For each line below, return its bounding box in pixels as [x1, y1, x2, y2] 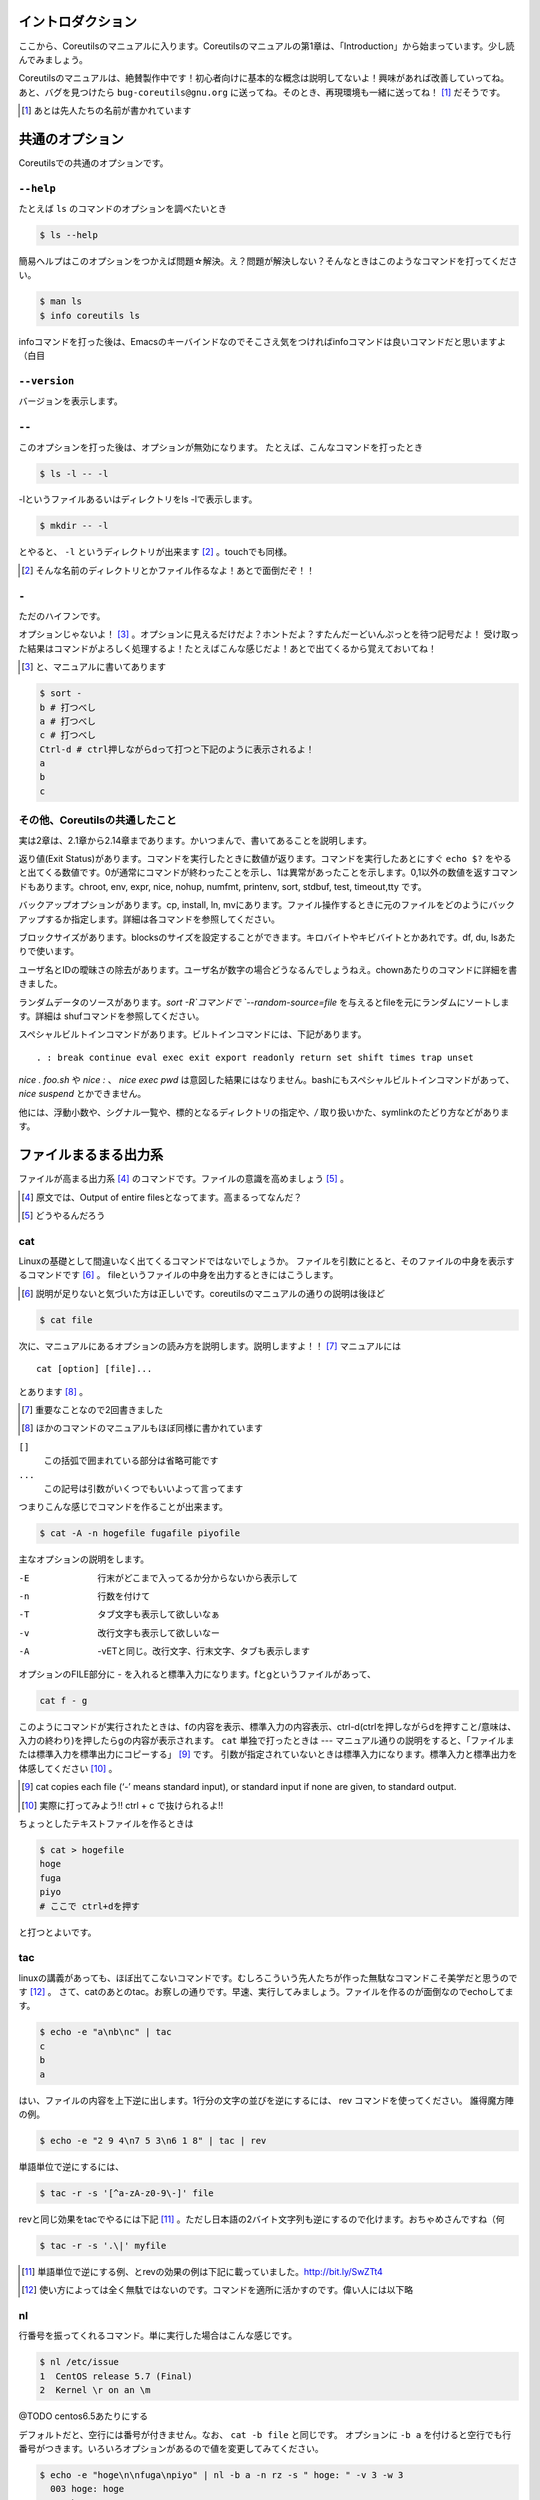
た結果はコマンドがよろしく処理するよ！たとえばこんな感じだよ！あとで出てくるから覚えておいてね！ [18, 642, 437, 654]
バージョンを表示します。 [18, 395, 124, 407]
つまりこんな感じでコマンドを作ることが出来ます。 [18, 1501, 229, 1513]
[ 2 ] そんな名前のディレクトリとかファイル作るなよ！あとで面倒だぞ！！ [21, 564, 315, 576]
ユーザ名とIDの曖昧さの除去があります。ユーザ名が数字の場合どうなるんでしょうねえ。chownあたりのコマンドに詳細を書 [18, 963, 518, 975]
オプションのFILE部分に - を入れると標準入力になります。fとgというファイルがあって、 [18, 1668, 377, 1680]
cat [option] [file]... [36, 1363, 153, 1375]
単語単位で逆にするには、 [18, 2160, 125, 2172]
